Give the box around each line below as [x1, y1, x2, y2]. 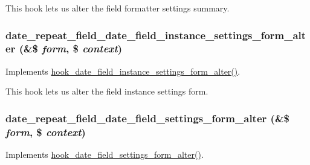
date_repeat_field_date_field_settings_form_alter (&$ [5, 110, 289, 125]
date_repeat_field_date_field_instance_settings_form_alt [5, 27, 306, 42]
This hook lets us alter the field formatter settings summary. [5, 2, 230, 14]
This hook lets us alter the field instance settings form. [5, 85, 208, 98]
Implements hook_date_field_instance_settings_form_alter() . [5, 64, 241, 77]
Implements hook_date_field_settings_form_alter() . [5, 148, 204, 161]
